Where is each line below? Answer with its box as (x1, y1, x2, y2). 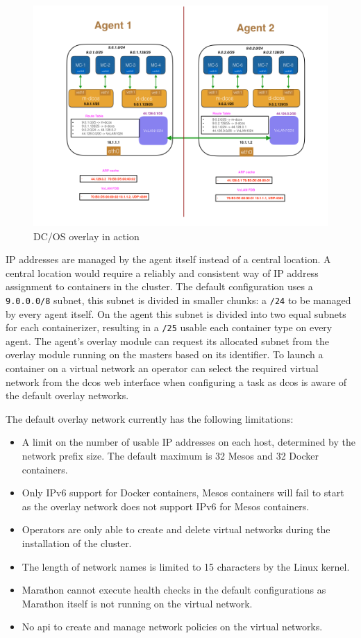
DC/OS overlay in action (33, 228, 140, 243)
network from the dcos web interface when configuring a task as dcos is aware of (6, 374, 346, 389)
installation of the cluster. (22, 536, 132, 550)
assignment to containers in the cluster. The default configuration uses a (6, 279, 313, 294)
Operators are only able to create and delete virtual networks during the (22, 522, 330, 537)
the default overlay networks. (6, 388, 129, 403)
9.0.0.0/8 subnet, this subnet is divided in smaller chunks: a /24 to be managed (6, 292, 351, 307)
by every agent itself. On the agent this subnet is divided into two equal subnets (6, 306, 346, 321)
